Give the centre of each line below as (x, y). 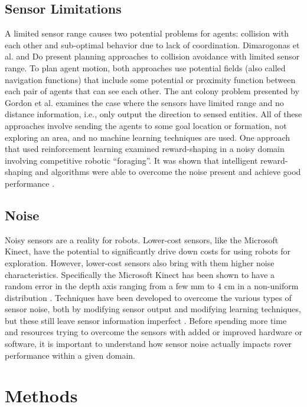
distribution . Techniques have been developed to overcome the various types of (148, 297)
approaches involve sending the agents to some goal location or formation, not (146, 125)
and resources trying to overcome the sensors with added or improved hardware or (153, 332)
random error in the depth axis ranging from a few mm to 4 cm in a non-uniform (152, 286)
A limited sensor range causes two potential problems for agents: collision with (147, 33)
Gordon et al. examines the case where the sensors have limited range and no (144, 102)
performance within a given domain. (70, 355)
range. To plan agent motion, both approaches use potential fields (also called (145, 67)
